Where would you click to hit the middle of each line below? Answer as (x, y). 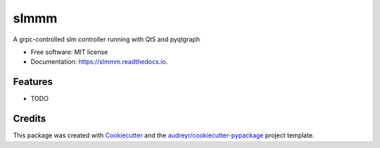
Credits (30, 119)
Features (33, 82)
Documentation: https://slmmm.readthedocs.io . (99, 62)
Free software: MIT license (69, 52)
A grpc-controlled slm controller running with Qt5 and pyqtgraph (107, 39)
